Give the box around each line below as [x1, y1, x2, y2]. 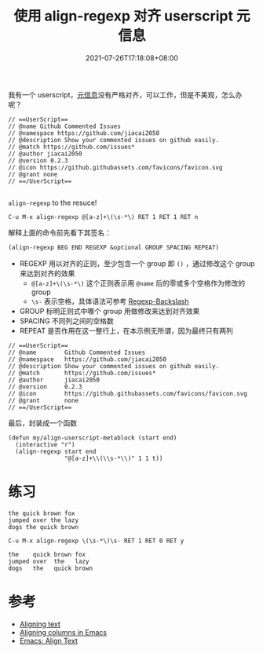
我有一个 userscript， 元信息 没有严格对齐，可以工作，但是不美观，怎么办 [8, 89, 243, 99]
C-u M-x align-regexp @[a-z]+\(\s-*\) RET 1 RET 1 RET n [8, 213, 199, 221]
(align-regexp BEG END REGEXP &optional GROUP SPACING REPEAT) [8, 243, 220, 251]
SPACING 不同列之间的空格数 [19, 316, 114, 326]
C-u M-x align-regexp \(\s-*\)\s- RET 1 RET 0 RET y [8, 537, 184, 545]
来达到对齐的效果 [19, 268, 75, 278]
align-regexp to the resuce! [8, 198, 97, 207]
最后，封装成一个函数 [8, 418, 77, 428]
